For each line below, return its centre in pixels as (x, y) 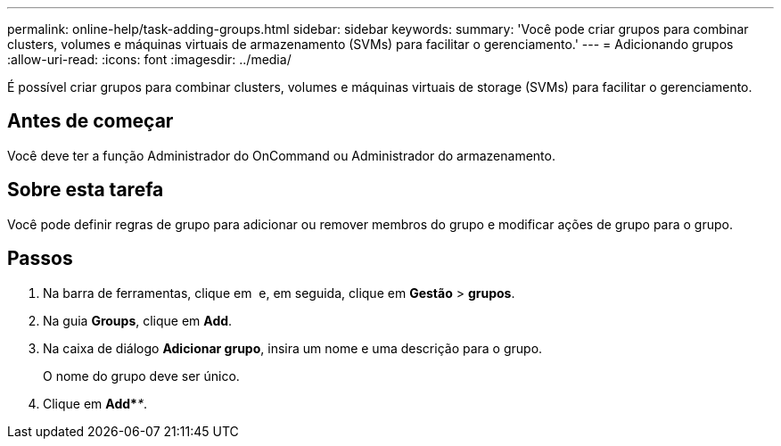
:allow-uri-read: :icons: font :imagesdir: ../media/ (149, 59)
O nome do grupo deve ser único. (141, 376)
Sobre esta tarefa (86, 190)
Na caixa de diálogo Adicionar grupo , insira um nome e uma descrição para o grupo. (293, 348)
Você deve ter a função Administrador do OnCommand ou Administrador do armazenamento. (281, 155)
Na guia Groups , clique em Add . (138, 320)
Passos (40, 259)
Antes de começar (90, 121)
